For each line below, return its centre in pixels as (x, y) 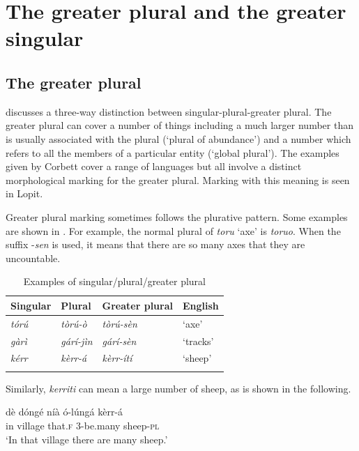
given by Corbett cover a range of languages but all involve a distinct (154, 166)
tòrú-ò (74, 323)
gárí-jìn (77, 341)
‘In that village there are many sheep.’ (87, 439)
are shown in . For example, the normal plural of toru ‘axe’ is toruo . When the (173, 230)
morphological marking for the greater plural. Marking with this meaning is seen (178, 179)
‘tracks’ (198, 341)
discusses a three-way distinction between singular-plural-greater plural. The (169, 111)
